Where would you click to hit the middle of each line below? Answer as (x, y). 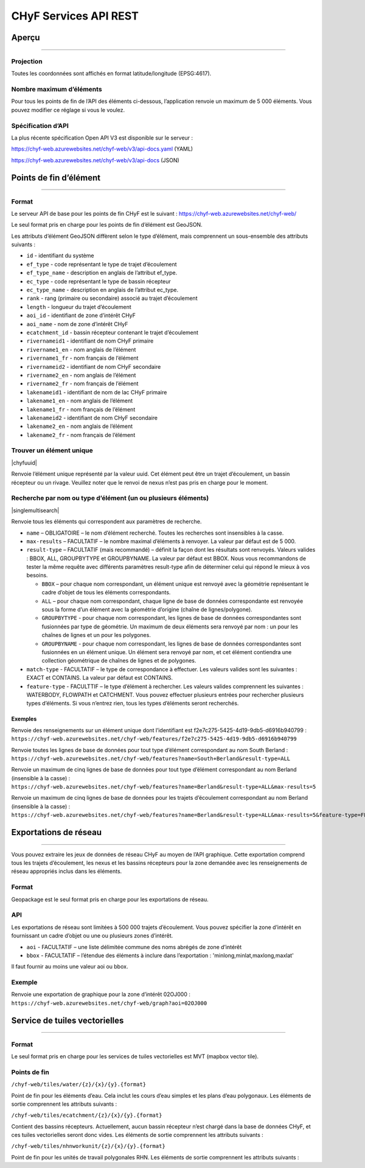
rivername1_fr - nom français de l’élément (82, 358)
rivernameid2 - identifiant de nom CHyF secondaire (94, 366)
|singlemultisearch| (35, 510)
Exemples (24, 719)
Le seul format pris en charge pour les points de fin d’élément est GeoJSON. (107, 225)
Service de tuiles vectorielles (68, 1020)
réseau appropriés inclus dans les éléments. (67, 871)
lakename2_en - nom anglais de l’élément (80, 426)
